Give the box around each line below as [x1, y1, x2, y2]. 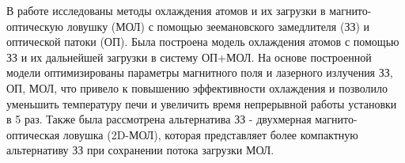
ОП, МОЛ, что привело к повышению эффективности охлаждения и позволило [6, 79, 388, 96]
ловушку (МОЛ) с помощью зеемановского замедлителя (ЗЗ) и [66, 17, 370, 34]
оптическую [6, 17, 63, 34]
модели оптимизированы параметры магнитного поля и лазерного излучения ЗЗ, [6, 64, 393, 81]
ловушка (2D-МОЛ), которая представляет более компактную [62, 126, 358, 142]
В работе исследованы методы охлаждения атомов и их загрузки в [6, 2, 326, 18]
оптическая [6, 126, 60, 142]
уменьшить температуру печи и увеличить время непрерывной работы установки [6, 95, 397, 112]
